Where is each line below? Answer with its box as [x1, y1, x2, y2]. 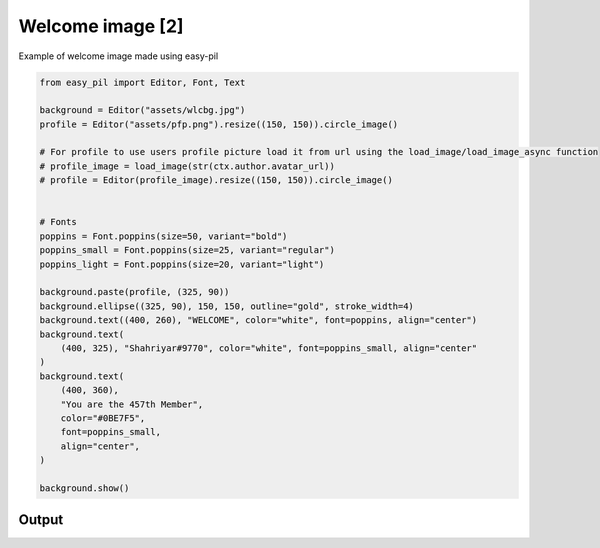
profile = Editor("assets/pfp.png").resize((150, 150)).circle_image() [39, 118, 399, 130]
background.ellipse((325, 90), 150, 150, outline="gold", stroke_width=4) [39, 300, 415, 312]
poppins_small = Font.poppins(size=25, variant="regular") [39, 245, 335, 256]
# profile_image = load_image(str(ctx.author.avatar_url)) [39, 160, 335, 172]
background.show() [39, 482, 130, 494]
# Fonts [39, 216, 77, 228]
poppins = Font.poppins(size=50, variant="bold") [39, 230, 288, 242]
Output [18, 511, 64, 529]
